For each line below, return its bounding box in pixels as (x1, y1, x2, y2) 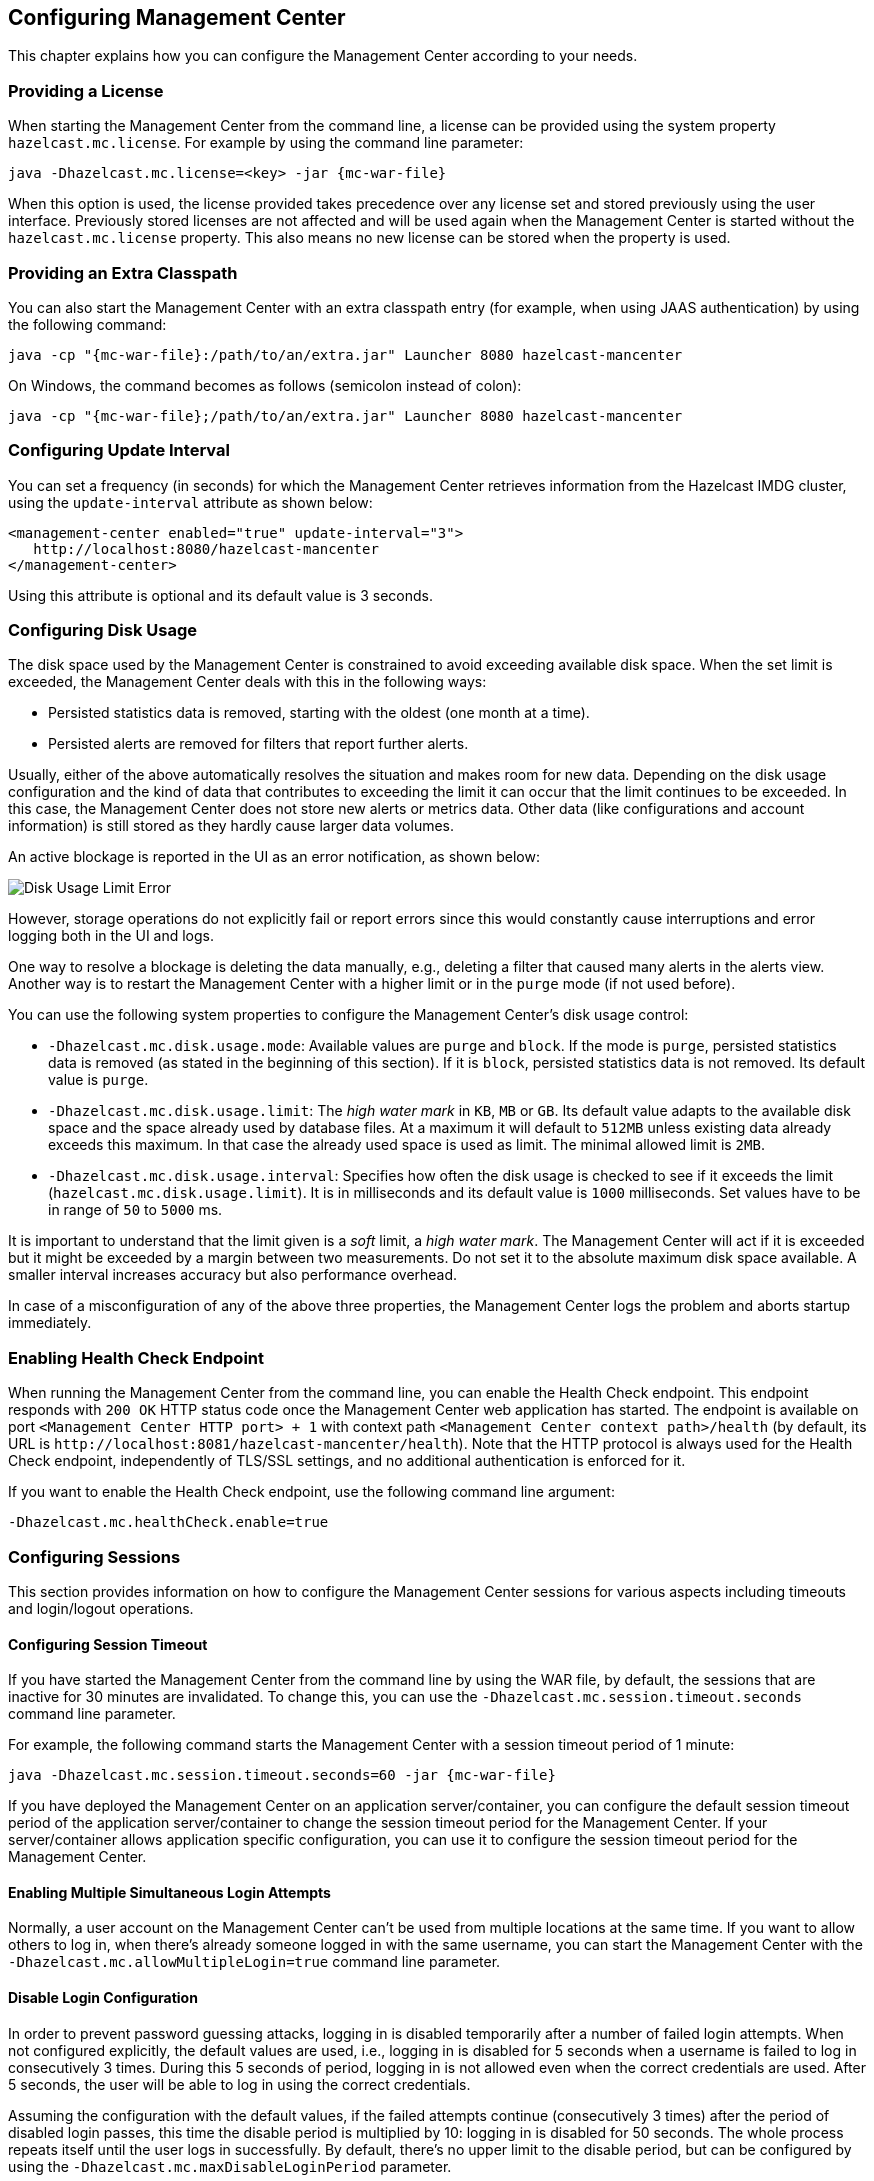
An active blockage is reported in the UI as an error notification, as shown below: (8, 848, 540, 866)
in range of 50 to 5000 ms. (48, 1201, 223, 1219)
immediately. (8, 1314, 92, 1332)
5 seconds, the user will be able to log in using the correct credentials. (8, 2075, 471, 2093)
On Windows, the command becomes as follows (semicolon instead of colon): (8, 376, 522, 394)
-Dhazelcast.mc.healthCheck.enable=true (8, 1514, 329, 1531)
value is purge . (48, 1071, 149, 1089)
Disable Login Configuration (8, 1988, 198, 2006)
